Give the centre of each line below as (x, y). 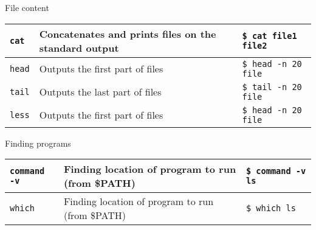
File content (27, 7)
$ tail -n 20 (272, 87)
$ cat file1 (270, 36)
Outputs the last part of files (100, 92)
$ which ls (271, 208)
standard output (79, 47)
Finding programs (38, 143)
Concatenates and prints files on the (128, 33)
